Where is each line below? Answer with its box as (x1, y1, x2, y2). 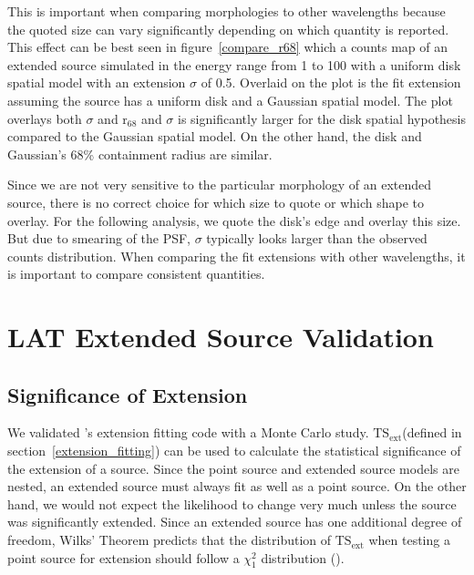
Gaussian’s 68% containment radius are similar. (7, 144, 273, 163)
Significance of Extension (7, 380, 248, 408)
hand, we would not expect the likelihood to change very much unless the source (7, 494, 457, 513)
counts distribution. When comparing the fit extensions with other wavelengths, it (7, 246, 466, 265)
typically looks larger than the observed (206, 229, 428, 248)
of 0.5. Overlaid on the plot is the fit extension (201, 73, 461, 92)
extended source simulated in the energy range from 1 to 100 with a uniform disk (7, 55, 461, 74)
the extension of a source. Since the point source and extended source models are (7, 458, 459, 477)
